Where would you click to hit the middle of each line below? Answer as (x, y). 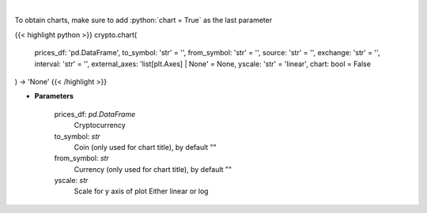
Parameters (54, 96)
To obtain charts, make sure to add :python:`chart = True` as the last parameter (144, 21)
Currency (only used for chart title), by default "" (153, 169)
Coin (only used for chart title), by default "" (145, 147)
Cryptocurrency (100, 125)
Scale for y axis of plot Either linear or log (141, 191)
